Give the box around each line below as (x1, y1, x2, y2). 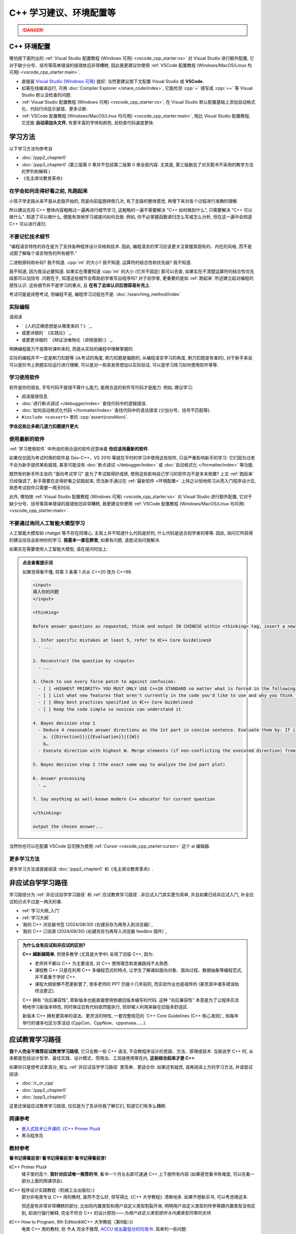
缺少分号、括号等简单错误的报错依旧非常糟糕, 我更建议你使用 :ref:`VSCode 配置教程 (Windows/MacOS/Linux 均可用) (9, 501, 245, 506)
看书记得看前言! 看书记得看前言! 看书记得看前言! (9, 1155, 107, 1161)
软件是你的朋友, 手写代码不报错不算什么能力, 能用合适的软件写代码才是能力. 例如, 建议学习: (9, 384, 193, 390)
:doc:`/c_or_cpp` (21, 1080, 55, 1086)
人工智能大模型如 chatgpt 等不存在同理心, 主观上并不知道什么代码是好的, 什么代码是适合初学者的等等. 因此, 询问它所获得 (9, 530, 254, 536)
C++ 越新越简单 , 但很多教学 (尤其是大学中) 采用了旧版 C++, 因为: (22, 951, 154, 957)
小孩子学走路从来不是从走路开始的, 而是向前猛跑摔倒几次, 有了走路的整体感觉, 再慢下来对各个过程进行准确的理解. (9, 198, 238, 204)
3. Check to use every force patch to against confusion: (33, 679, 176, 685)
